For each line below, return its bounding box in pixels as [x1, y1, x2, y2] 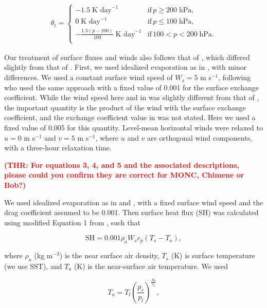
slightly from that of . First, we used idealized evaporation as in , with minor [4, 62, 247, 72]
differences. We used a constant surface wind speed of [4, 72, 173, 83]
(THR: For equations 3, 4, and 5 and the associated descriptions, [4, 159, 240, 170]
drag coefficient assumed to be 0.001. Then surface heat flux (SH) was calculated [4, 207, 259, 218]
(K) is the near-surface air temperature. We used [74, 260, 228, 271]
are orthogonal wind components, [147, 132, 253, 143]
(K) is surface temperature [171, 250, 255, 261]
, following [218, 72, 251, 83]
